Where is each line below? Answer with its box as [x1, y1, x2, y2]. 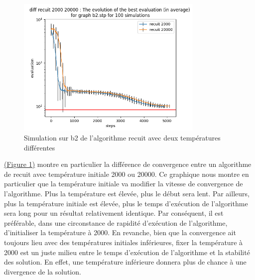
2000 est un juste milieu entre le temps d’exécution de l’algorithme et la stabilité [4, 247, 250, 257]
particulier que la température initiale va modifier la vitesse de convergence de [4, 178, 243, 189]
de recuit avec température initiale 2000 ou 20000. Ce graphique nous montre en [4, 168, 249, 179]
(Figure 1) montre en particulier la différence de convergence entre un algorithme [4, 159, 252, 169]
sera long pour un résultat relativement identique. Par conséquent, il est [4, 208, 224, 218]
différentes [24, 142, 55, 152]
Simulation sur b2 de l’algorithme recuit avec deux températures [24, 132, 221, 142]
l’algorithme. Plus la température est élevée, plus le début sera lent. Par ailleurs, [4, 188, 250, 198]
